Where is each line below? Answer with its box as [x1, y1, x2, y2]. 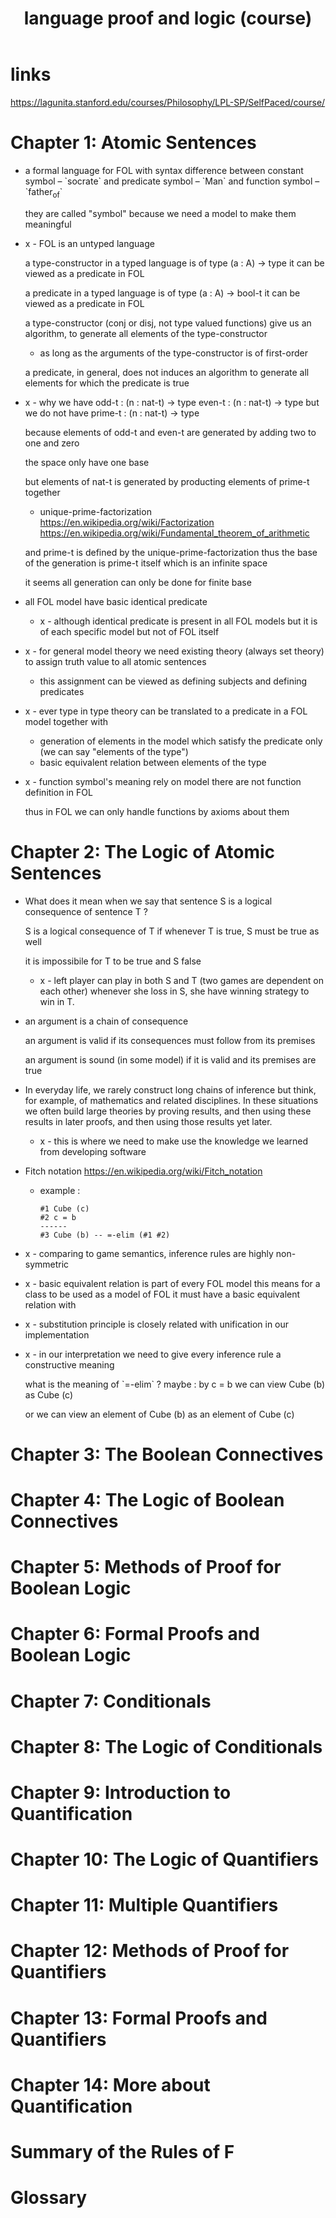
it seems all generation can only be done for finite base [24, 576, 252, 588]
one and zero [24, 437, 80, 449]
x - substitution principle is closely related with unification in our [24, 1318, 290, 1330]
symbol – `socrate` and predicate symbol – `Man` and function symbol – [24, 175, 320, 187]
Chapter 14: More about [10, 2073, 211, 2096]
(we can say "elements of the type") [39, 745, 189, 757]
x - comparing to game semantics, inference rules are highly [24, 1247, 274, 1259]
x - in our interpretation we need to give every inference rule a [24, 1348, 282, 1360]
